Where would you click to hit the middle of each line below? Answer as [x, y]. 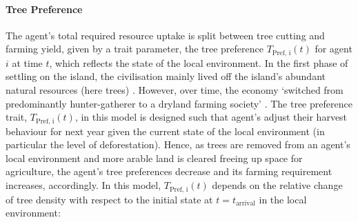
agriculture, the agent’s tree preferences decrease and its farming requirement [169, 171]
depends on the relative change [277, 185]
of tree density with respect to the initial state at [109, 199]
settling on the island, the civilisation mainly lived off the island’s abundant [166, 76]
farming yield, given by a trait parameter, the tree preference [135, 49]
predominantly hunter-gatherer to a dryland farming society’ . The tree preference [179, 103]
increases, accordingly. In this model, [83, 185]
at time [27, 62]
